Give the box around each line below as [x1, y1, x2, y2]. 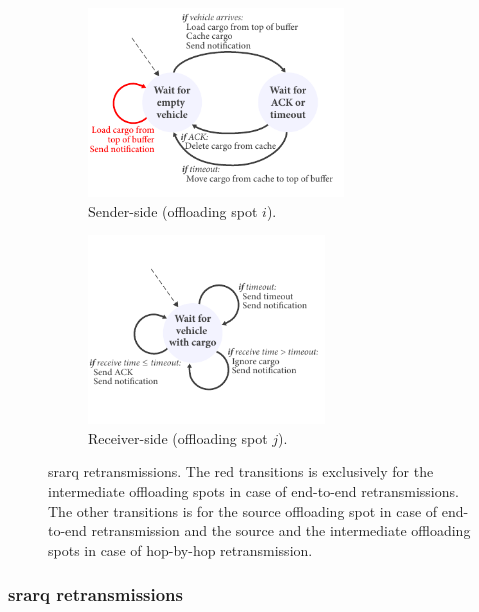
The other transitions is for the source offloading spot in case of [48, 500, 438, 521]
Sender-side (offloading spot [88, 200, 258, 221]
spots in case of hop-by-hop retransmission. [48, 539, 313, 560]
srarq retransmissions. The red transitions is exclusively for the [48, 461, 434, 482]
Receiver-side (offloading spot [88, 427, 268, 448]
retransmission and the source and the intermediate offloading [91, 520, 471, 541]
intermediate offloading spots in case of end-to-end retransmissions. [48, 480, 459, 501]
